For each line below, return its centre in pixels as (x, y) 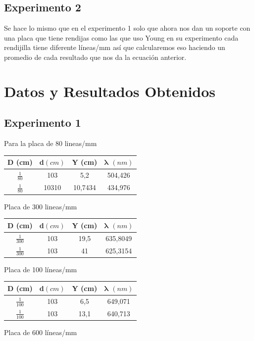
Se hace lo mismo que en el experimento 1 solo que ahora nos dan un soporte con (127, 28)
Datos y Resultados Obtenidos (110, 91)
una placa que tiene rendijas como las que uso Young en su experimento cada (121, 37)
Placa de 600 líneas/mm (41, 332)
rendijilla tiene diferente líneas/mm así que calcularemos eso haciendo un (115, 47)
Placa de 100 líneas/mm (41, 269)
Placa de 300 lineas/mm (41, 206)
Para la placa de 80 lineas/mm (51, 143)
